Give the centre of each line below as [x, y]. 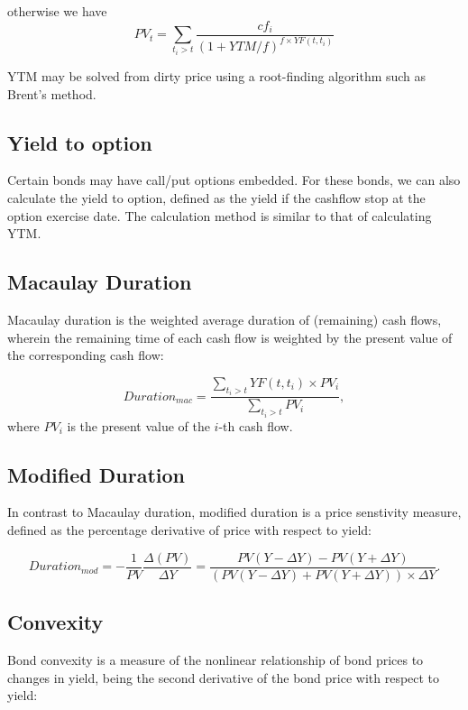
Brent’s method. [52, 93]
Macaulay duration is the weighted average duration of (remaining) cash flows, [225, 319]
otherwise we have [57, 11]
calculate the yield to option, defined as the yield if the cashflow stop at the [216, 198]
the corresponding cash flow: [86, 355]
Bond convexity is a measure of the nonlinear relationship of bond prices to [216, 659]
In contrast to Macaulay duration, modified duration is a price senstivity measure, [234, 512]
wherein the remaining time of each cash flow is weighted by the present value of [230, 337]
